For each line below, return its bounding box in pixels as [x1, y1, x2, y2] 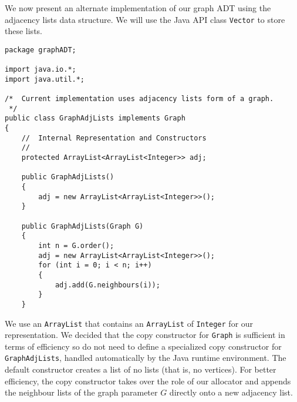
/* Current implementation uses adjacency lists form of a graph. [5, 95, 274, 103]
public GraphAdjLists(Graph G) [21, 222, 144, 230]
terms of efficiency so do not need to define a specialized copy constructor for [5, 340, 282, 352]
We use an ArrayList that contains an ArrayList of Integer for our [5, 317, 254, 329]
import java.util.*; [5, 75, 85, 83]
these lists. [5, 25, 42, 37]
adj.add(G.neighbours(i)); [55, 280, 160, 289]
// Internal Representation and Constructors [21, 133, 207, 142]
